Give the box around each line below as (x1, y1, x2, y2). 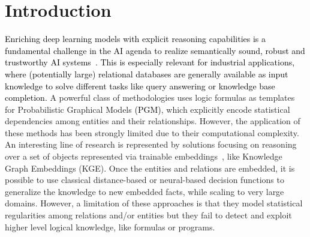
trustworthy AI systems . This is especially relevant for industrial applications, (5, 56, 295, 68)
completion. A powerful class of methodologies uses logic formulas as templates (5, 91, 295, 104)
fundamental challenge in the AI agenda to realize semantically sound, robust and (5, 44, 305, 56)
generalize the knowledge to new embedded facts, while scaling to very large (5, 185, 284, 197)
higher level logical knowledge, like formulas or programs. (5, 220, 215, 233)
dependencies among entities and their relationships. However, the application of (5, 115, 300, 127)
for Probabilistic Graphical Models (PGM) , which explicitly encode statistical (5, 103, 290, 115)
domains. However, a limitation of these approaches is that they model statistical (5, 197, 303, 209)
